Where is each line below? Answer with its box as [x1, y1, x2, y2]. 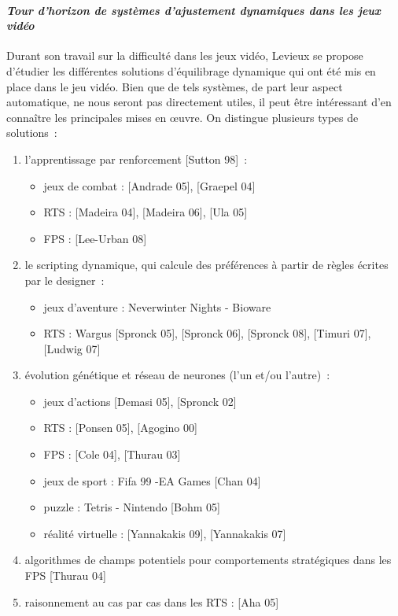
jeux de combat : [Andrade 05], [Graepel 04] [43, 177, 256, 194]
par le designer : [24, 271, 105, 288]
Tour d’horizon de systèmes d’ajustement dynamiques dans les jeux [6, 2, 381, 18]
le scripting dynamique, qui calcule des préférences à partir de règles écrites [24, 256, 389, 273]
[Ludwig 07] [43, 340, 101, 356]
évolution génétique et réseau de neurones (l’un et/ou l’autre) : [24, 367, 330, 383]
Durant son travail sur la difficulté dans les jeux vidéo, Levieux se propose [6, 47, 363, 64]
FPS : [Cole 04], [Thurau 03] [43, 446, 181, 463]
